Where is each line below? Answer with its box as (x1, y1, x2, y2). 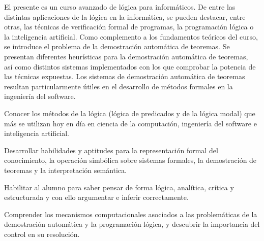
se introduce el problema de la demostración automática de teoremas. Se (4, 41, 230, 52)
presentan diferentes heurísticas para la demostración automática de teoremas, (4, 51, 248, 61)
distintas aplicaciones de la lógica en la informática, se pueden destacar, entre (4, 11, 246, 22)
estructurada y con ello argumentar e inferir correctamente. (4, 192, 189, 202)
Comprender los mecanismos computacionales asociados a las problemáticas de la (4, 209, 257, 219)
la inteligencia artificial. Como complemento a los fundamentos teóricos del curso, (4, 31, 258, 42)
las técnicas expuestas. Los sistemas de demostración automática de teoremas (4, 71, 245, 82)
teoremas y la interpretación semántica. (4, 164, 127, 175)
